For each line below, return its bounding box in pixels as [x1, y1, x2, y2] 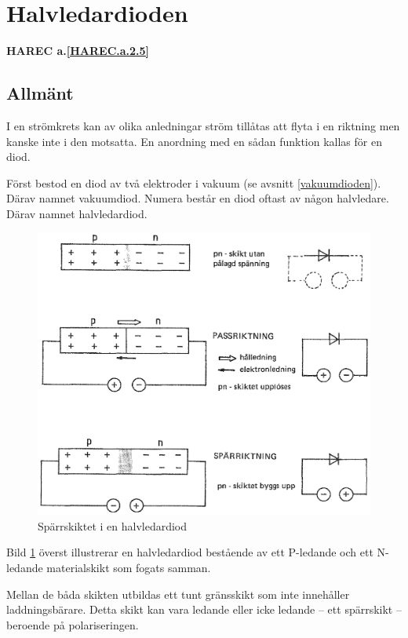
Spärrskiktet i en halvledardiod [38, 517, 188, 534]
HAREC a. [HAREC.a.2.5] [6, 42, 150, 59]
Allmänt [6, 81, 74, 105]
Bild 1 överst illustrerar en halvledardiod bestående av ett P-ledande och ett [6, 544, 373, 560]
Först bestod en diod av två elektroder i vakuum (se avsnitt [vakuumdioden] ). [6, 174, 381, 191]
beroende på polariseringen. [6, 616, 139, 633]
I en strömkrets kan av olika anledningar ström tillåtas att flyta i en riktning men [6, 117, 400, 133]
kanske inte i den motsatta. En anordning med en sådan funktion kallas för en [6, 133, 382, 149]
